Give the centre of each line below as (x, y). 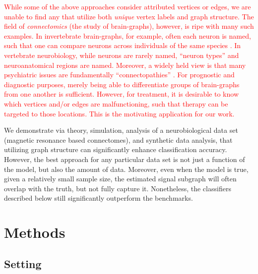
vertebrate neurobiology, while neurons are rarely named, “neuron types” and (122, 55)
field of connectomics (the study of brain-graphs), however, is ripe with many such (129, 26)
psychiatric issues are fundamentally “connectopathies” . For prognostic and (119, 75)
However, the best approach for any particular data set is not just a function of (125, 159)
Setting (23, 263)
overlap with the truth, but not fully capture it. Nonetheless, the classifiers (118, 188)
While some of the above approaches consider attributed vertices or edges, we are (128, 6)
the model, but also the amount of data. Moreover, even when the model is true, (126, 169)
